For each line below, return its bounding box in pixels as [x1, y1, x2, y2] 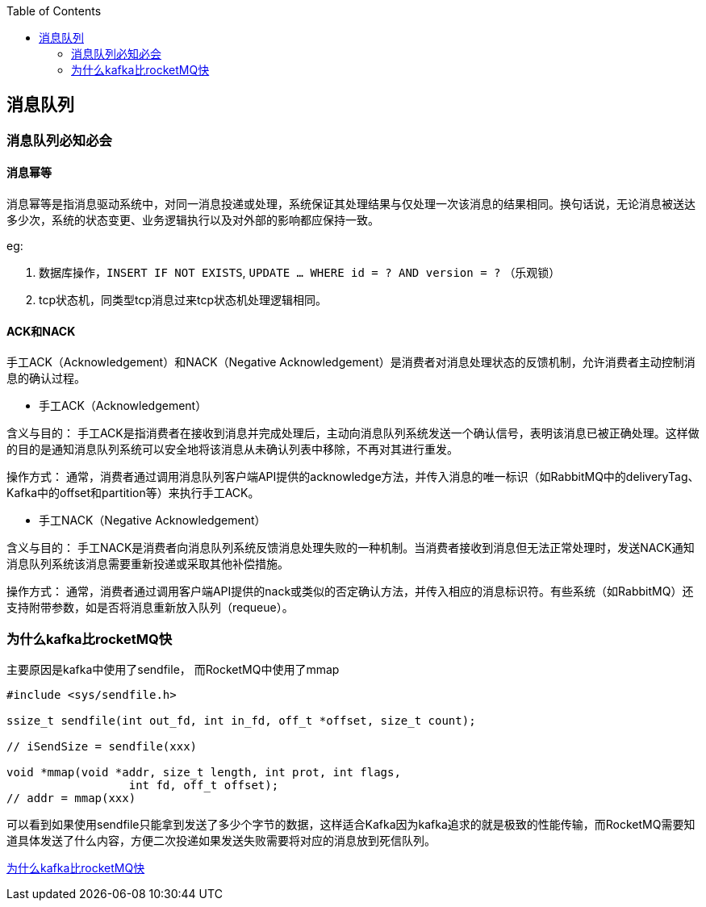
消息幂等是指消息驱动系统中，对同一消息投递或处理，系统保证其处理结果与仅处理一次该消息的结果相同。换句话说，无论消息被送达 [6, 197, 696, 211]
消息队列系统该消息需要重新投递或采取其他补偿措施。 [6, 557, 289, 571]
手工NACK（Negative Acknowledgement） [39, 513, 266, 528]
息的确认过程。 [6, 371, 86, 386]
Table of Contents [6, 4, 102, 18]
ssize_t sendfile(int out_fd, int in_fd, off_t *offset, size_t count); [6, 714, 476, 728]
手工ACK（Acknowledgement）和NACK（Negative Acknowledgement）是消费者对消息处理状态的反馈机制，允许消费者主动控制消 [6, 355, 696, 370]
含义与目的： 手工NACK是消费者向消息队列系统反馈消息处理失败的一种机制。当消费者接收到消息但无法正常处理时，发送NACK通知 [6, 541, 695, 555]
